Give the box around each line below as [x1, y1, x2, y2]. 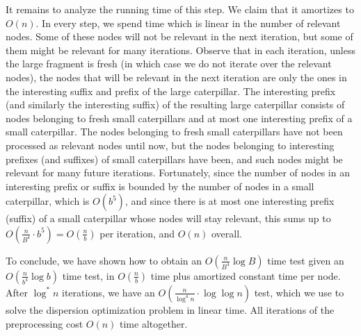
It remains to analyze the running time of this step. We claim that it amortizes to [6, 2, 354, 16]
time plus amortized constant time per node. [150, 268, 341, 283]
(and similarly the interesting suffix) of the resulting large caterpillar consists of [6, 97, 345, 112]
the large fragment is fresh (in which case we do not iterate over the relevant [6, 56, 332, 71]
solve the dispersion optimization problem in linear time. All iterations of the [6, 302, 335, 317]
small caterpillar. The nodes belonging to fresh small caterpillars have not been [6, 124, 343, 139]
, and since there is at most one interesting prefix [125, 194, 335, 208]
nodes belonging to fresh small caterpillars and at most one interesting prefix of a [6, 110, 353, 125]
